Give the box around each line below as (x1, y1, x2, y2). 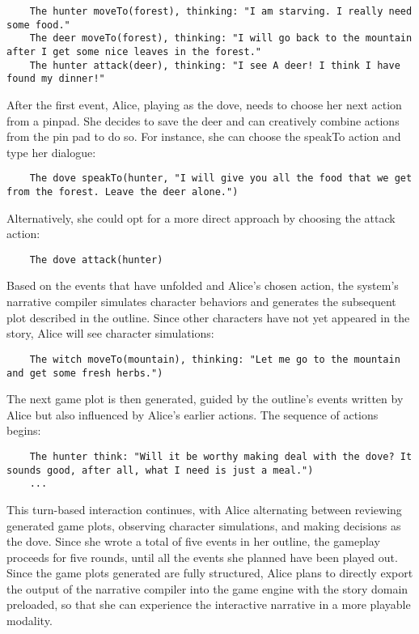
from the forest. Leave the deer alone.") (6, 185, 239, 198)
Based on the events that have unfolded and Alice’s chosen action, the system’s (6, 277, 399, 294)
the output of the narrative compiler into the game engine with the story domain (6, 580, 408, 597)
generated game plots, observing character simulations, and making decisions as (6, 517, 401, 534)
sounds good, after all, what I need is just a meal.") (6, 464, 314, 476)
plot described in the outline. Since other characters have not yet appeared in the (6, 308, 410, 326)
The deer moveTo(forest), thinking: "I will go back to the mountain (29, 32, 413, 45)
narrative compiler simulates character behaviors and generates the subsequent (6, 293, 396, 310)
